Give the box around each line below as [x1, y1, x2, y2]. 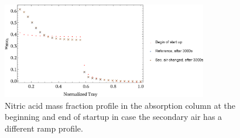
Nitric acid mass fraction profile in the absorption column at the [5, 99, 235, 111]
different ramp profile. [5, 122, 83, 134]
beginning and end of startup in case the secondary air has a [5, 111, 222, 123]
